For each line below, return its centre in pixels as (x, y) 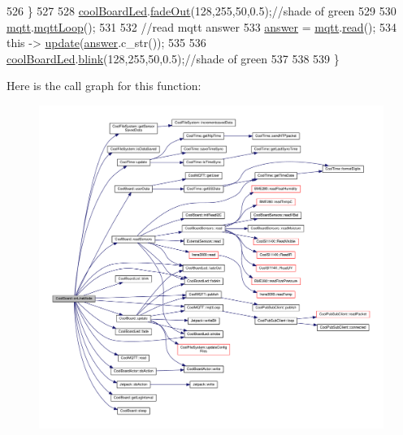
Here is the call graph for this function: (104, 86)
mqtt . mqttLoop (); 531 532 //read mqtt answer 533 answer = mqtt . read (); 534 (202, 26)
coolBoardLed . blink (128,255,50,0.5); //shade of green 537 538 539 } (173, 58)
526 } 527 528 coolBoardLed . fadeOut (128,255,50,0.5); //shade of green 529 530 (201, 11)
